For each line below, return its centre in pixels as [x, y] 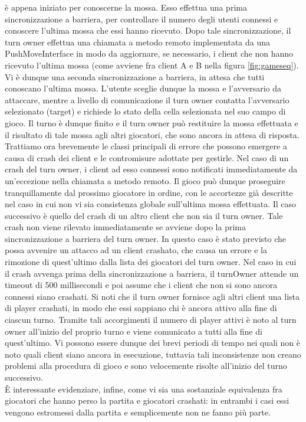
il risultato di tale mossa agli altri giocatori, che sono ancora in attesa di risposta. [152, 134]
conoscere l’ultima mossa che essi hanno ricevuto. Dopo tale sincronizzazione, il [148, 30]
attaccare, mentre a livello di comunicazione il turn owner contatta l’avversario [147, 99]
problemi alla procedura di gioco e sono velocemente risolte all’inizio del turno [146, 366]
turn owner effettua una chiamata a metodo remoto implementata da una [138, 42]
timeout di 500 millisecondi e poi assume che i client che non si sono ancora [141, 285]
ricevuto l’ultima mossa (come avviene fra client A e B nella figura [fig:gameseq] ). [152, 65]
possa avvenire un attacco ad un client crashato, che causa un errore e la [136, 250]
